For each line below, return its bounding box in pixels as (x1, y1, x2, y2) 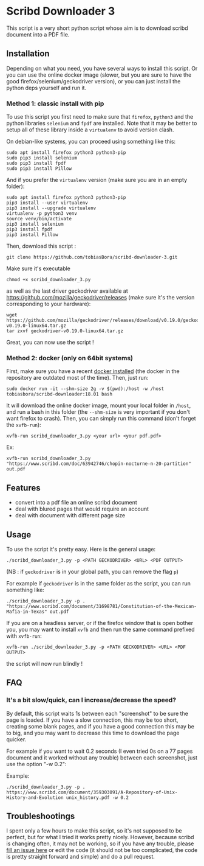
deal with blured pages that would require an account (15, 505, 149, 512)
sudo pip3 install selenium (6, 155, 78, 161)
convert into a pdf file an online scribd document (15, 499, 138, 506)
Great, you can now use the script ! (6, 339, 94, 346)
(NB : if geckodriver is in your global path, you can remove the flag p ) (6, 568, 179, 575)
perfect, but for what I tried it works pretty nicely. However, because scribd (6, 834, 194, 841)
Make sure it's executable (6, 265, 71, 272)
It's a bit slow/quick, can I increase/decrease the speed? (6, 696, 177, 704)
